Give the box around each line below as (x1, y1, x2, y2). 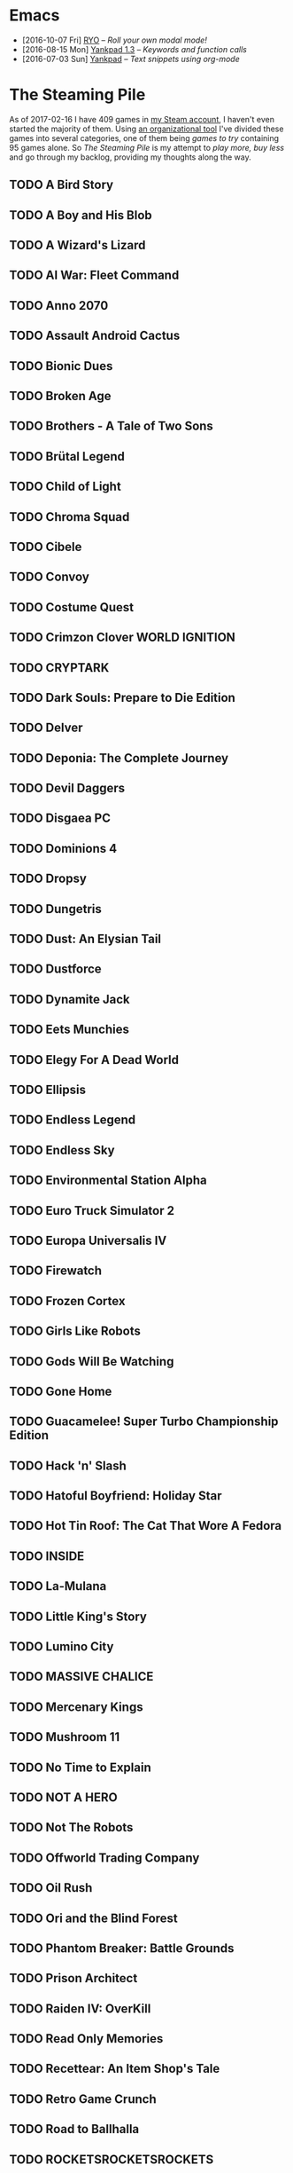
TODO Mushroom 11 (9, 1729, 120, 1744)
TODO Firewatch (9, 1264, 103, 1279)
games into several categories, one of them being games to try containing (9, 132, 280, 143)
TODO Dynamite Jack (9, 991, 130, 1007)
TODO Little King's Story (9, 1609, 148, 1624)
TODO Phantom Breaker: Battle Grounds (9, 1941, 235, 1956)
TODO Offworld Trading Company (9, 1850, 200, 1865)
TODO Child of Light (9, 479, 121, 494)
